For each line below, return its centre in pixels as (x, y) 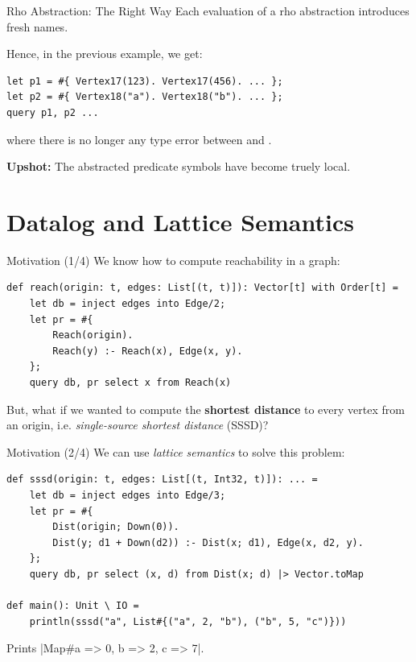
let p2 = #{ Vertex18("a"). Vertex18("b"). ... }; (145, 97)
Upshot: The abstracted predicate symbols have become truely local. (179, 166)
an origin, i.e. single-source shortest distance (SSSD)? (138, 425)
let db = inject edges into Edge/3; (128, 495)
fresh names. (37, 26)
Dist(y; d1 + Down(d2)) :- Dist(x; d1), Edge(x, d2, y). (208, 542)
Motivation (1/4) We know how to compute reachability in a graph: (173, 260)
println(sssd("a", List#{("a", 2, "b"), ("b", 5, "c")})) (188, 621)
